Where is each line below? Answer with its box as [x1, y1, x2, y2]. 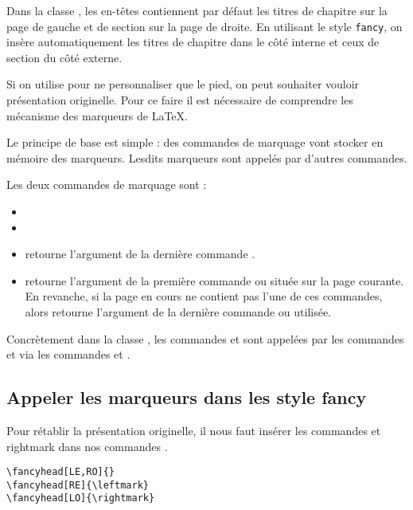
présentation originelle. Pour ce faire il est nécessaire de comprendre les [6, 92, 353, 108]
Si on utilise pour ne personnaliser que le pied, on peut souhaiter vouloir [6, 76, 360, 92]
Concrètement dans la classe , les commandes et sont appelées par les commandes [6, 330, 404, 347]
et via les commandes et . [6, 346, 131, 363]
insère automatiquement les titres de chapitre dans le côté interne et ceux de [6, 33, 380, 50]
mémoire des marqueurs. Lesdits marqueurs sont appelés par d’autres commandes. [6, 149, 407, 166]
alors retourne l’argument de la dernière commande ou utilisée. [25, 303, 332, 320]
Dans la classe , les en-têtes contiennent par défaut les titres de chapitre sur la [6, 2, 388, 18]
